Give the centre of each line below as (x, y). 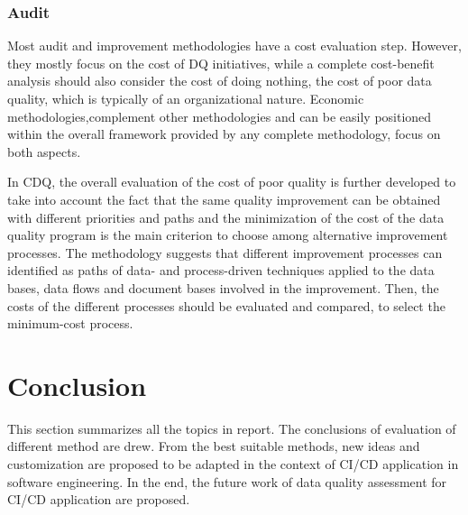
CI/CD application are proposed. (99, 499)
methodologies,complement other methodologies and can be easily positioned (220, 116)
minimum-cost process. (70, 323)
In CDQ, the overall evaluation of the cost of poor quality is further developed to (232, 182)
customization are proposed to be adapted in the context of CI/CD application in (233, 464)
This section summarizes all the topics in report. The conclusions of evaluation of (232, 428)
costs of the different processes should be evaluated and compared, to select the (226, 305)
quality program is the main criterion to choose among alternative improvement (228, 235)
